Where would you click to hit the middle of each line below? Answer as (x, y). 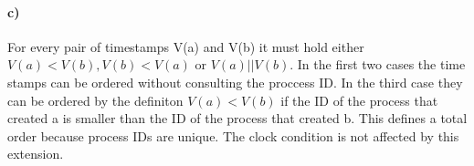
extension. (36, 154)
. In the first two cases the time (378, 64)
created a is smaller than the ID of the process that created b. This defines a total (237, 118)
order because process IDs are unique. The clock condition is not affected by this (233, 135)
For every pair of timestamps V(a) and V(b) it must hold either (186, 46)
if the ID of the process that (359, 100)
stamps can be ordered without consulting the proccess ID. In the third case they (235, 82)
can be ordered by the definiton (95, 100)
